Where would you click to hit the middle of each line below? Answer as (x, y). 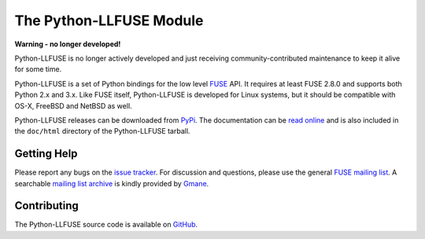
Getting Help (46, 154)
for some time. (38, 69)
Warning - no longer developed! (68, 44)
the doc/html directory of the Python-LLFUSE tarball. (102, 131)
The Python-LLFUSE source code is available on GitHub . (106, 225)
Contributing (46, 206)
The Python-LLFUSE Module (109, 20)
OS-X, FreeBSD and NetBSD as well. (74, 105)
